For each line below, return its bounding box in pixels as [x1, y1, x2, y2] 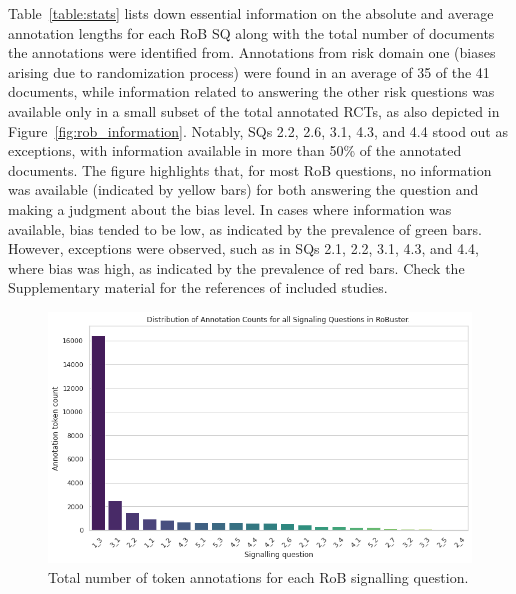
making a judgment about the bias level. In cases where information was [8, 198, 452, 219]
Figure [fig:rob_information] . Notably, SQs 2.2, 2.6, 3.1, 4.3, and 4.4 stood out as [8, 120, 508, 141]
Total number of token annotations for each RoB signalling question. [48, 567, 469, 588]
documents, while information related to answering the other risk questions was [8, 81, 495, 102]
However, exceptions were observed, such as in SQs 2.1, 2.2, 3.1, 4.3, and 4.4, [8, 238, 480, 259]
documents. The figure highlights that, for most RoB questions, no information [8, 159, 492, 180]
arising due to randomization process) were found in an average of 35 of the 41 [8, 61, 490, 82]
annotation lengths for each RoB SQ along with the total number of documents [8, 22, 495, 43]
